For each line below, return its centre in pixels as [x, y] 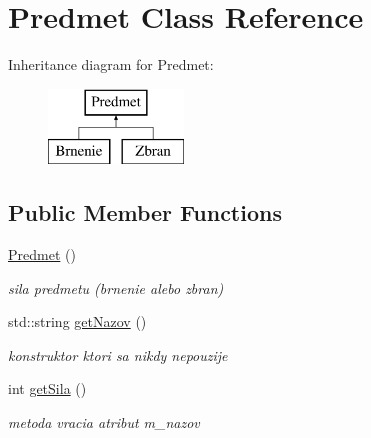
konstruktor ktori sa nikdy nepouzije [118, 354]
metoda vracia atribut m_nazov [104, 422]
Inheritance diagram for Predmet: [111, 64]
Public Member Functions [145, 212]
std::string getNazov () [77, 321]
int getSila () [47, 388]
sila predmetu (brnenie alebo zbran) [116, 287]
